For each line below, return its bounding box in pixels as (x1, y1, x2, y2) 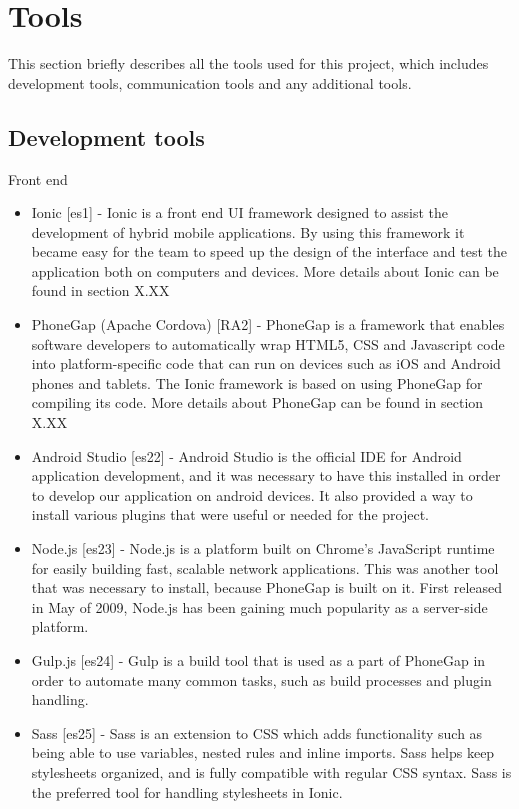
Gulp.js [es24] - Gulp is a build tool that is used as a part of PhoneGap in (31, 649, 486, 670)
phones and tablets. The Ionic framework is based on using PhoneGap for (31, 372, 483, 393)
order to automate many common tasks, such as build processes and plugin (31, 669, 492, 690)
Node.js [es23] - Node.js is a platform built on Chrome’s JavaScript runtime (31, 538, 495, 559)
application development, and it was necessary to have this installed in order (31, 465, 501, 486)
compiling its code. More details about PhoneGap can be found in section (31, 392, 484, 413)
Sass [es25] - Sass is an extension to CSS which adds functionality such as (31, 722, 483, 743)
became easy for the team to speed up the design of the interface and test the (31, 241, 507, 262)
